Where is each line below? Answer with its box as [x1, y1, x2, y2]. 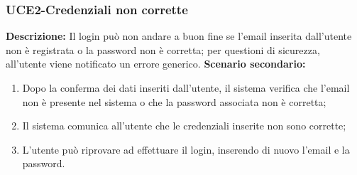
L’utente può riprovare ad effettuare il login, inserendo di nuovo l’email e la [22, 142, 350, 157]
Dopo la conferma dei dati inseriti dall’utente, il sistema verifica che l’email [22, 80, 350, 95]
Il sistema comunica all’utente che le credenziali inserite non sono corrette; [22, 118, 346, 133]
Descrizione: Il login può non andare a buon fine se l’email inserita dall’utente [6, 28, 352, 43]
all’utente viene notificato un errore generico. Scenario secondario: [6, 56, 306, 71]
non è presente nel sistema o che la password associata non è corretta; [22, 94, 326, 109]
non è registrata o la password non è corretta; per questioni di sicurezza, [6, 42, 320, 57]
